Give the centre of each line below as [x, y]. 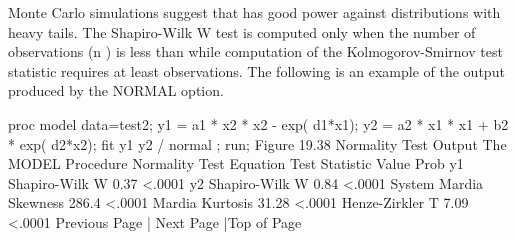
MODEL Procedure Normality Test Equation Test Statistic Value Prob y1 [236, 163]
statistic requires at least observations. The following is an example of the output [256, 70]
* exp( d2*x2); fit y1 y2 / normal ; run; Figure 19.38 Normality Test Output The [257, 143]
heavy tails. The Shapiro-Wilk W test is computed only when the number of [242, 31]
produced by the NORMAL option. [116, 90]
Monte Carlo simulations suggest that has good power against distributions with [254, 12]
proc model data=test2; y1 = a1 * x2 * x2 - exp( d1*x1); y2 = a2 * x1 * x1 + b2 [258, 123]
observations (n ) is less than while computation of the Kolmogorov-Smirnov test [255, 51]
